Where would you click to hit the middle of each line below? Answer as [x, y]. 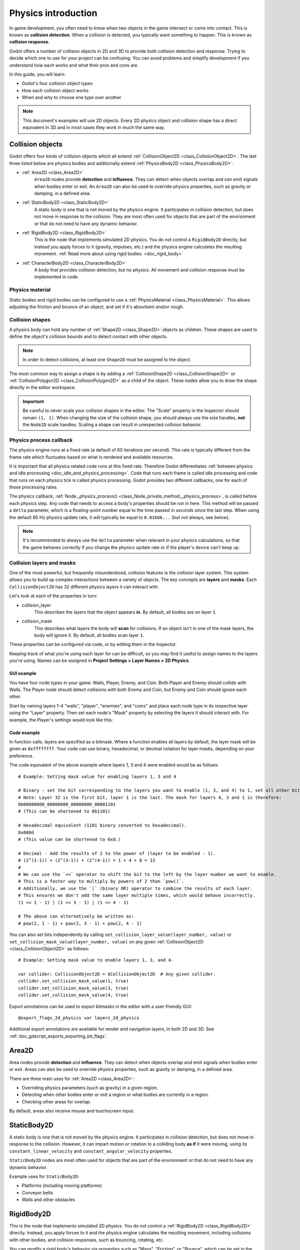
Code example [24, 732]
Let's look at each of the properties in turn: [53, 596]
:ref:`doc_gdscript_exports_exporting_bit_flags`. [58, 1036]
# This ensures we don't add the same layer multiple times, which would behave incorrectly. [137, 895]
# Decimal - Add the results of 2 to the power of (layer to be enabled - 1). [117, 853]
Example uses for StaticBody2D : [44, 1176]
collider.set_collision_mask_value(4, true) [74, 995]
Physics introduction [53, 13]
